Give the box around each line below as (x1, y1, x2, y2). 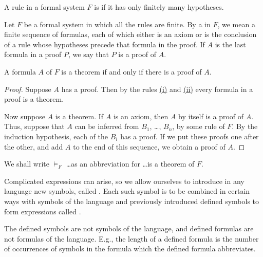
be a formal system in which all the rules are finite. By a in (24, 19, 211, 29)
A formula (4, 66, 36, 77)
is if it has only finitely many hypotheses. (94, 2, 224, 12)
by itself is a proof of (178, 111, 244, 121)
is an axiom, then (113, 111, 168, 121)
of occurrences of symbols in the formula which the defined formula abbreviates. (4, 243, 256, 254)
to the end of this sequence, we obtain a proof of (73, 141, 226, 152)
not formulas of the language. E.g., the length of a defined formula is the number (4, 233, 259, 244)
